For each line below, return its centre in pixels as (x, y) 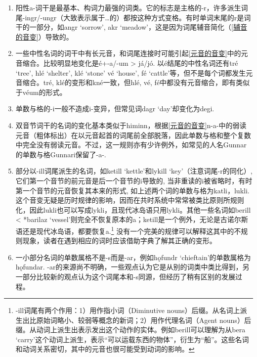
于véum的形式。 (41, 92)
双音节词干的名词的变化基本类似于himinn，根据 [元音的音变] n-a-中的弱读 (131, 125)
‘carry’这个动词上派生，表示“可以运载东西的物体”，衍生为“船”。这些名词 (132, 339)
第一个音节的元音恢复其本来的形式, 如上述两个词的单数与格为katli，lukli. (132, 190)
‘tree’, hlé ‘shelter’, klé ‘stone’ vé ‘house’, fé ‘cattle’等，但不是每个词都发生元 (134, 72)
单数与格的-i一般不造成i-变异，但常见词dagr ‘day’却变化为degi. (115, 109)
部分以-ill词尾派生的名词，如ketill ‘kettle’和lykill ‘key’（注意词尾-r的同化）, (134, 171)
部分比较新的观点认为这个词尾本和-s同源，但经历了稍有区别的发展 (129, 276)
